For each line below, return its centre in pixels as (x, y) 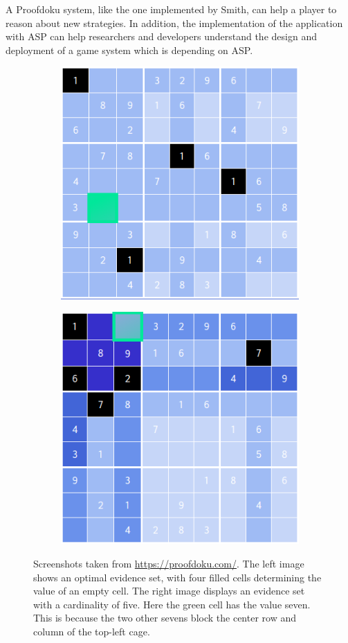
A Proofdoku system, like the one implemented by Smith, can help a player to (171, 9)
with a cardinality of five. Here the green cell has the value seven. (172, 604)
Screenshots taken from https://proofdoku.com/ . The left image (169, 564)
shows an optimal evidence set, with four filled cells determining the (177, 577)
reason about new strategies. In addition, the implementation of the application (174, 23)
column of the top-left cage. (92, 632)
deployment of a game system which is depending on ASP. (129, 50)
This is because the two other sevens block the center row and (165, 618)
